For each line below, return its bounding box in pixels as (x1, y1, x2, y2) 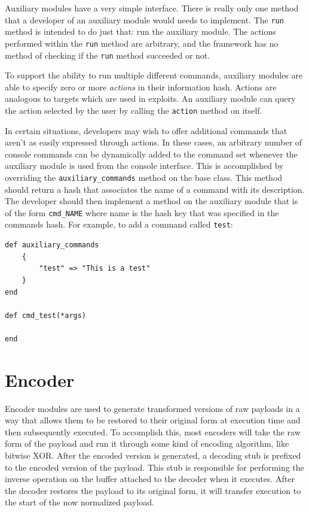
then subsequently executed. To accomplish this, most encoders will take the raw (5, 425, 301, 438)
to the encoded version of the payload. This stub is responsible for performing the (5, 461, 304, 473)
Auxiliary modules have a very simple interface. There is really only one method (5, 2, 299, 14)
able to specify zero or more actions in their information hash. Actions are (5, 80, 277, 93)
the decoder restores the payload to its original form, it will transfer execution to (5, 484, 301, 496)
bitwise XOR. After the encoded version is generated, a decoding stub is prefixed (5, 449, 301, 461)
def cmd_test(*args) (5, 311, 87, 320)
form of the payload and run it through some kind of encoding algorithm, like (5, 437, 289, 450)
